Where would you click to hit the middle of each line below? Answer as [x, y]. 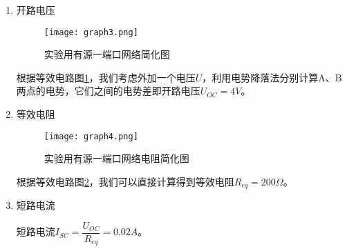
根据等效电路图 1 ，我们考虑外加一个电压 [106, 77]
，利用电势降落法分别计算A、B [272, 77]
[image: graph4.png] [91, 136]
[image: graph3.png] [91, 32]
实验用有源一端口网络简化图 [107, 54]
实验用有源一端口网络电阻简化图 [116, 158]
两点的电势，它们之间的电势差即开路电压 [108, 91]
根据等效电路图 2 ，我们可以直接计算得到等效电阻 [125, 181]
